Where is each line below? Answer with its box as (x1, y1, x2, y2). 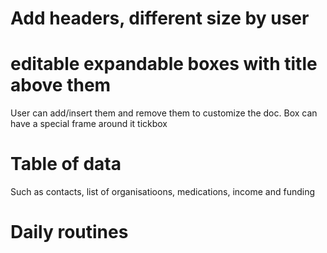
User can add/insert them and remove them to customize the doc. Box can (10, 107, 318, 119)
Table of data (10, 153, 122, 176)
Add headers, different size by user (10, 7, 310, 30)
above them (10, 74, 112, 97)
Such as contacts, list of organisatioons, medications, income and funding (10, 186, 316, 198)
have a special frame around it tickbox (10, 118, 168, 130)
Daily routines (10, 221, 129, 244)
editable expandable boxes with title (10, 53, 318, 76)
